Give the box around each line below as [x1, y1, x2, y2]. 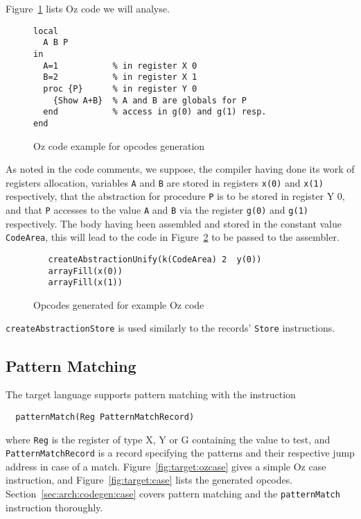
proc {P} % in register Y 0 [43, 83, 197, 94]
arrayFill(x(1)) [48, 278, 123, 288]
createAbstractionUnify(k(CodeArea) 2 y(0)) [48, 254, 262, 264]
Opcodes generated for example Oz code [33, 297, 204, 312]
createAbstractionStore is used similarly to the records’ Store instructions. [6, 321, 335, 335]
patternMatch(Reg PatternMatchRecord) [15, 411, 195, 422]
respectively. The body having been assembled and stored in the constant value [6, 216, 342, 230]
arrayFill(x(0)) [48, 266, 123, 276]
